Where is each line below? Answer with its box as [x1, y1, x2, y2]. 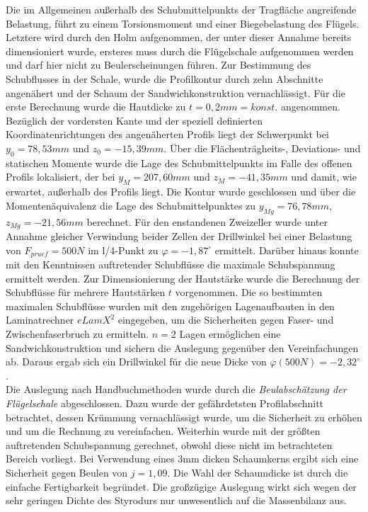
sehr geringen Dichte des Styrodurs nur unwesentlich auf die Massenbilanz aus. [6, 493, 347, 508]
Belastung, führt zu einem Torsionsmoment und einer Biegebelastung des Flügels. [6, 16, 360, 30]
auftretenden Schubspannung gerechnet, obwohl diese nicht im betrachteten [6, 437, 333, 452]
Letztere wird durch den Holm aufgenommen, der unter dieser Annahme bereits [6, 30, 352, 45]
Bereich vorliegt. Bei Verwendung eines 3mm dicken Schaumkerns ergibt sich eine [6, 451, 359, 466]
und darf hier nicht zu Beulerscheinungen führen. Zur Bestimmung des [6, 57, 311, 72]
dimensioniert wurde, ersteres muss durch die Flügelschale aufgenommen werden [6, 43, 354, 58]
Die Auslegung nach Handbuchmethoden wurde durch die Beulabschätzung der [6, 382, 347, 397]
